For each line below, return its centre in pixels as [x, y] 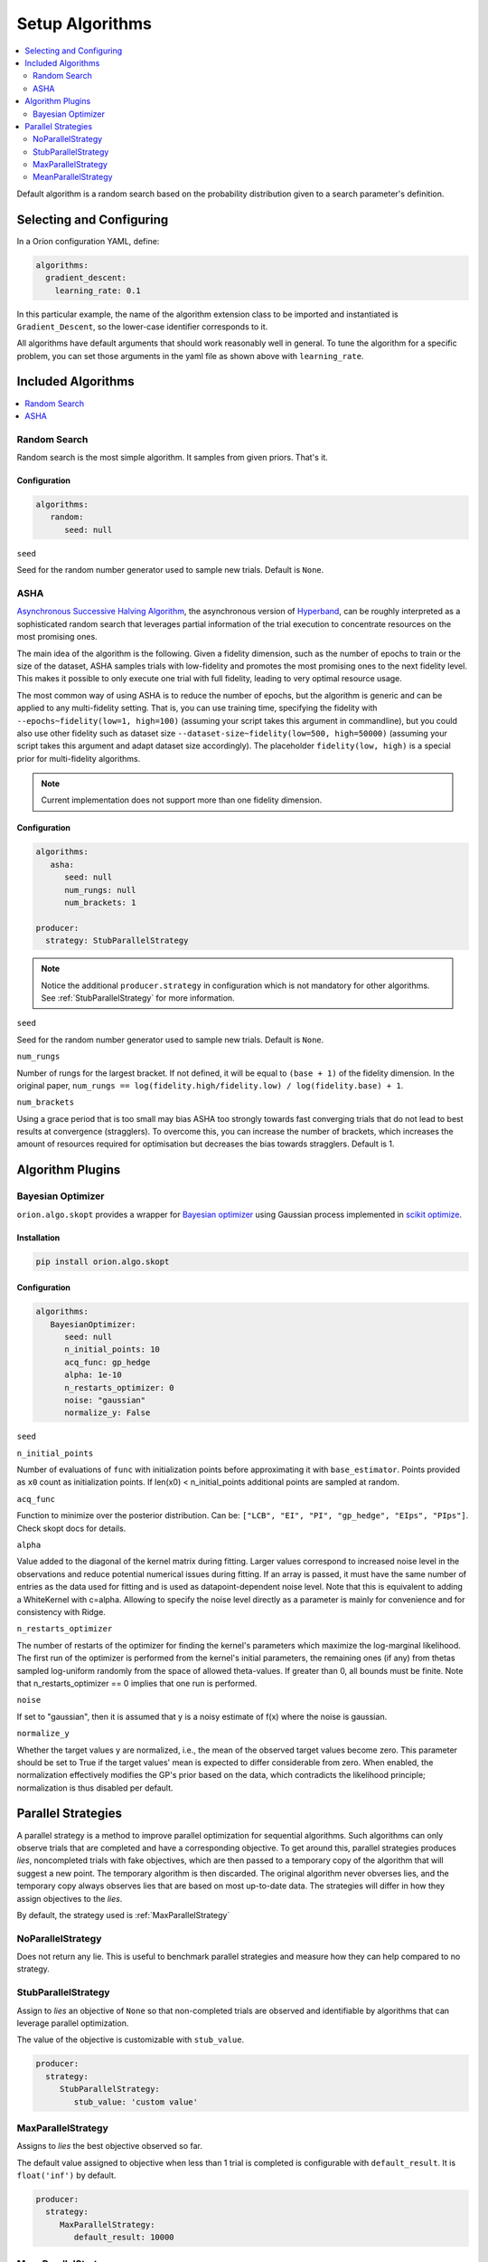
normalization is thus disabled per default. [95, 1788]
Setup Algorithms [84, 24]
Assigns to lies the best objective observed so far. [109, 2146]
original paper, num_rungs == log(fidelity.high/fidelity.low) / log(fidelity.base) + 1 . [210, 1085]
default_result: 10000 [124, 2238]
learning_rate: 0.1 [98, 290]
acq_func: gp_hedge [108, 1362]
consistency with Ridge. [61, 1611]
